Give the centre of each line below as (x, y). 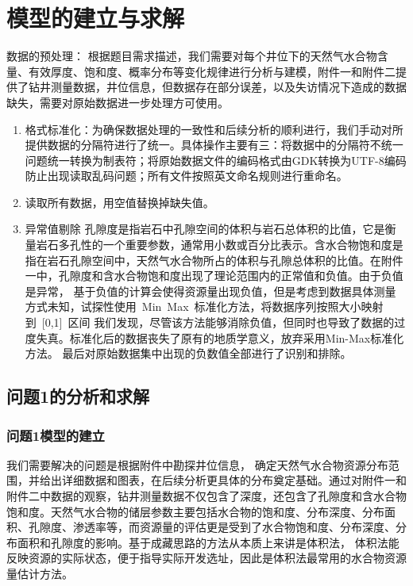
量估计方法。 (40, 573)
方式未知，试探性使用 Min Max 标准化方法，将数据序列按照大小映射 (204, 306)
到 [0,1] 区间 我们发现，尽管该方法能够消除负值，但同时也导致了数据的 (210, 322)
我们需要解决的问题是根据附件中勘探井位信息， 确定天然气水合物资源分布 (197, 464)
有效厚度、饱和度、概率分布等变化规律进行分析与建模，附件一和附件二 (212, 71)
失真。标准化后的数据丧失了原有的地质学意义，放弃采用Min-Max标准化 (220, 337)
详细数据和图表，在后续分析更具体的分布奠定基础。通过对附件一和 (234, 480)
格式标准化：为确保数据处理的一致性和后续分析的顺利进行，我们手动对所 (214, 129)
